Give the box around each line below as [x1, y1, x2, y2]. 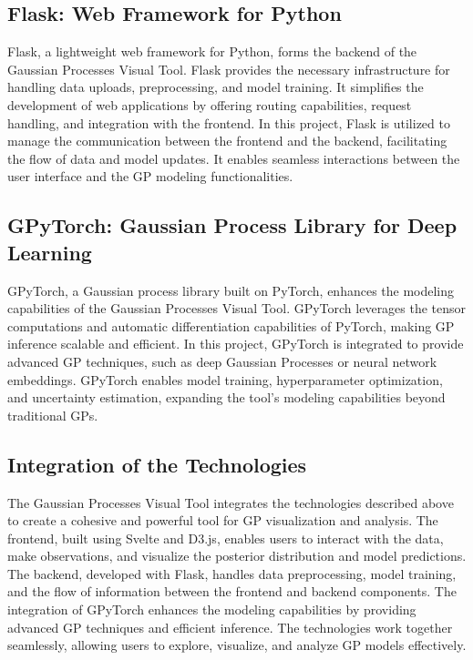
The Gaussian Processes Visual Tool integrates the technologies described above [7, 492, 454, 512]
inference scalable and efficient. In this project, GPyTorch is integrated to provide [7, 334, 464, 353]
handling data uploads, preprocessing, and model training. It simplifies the [7, 77, 424, 96]
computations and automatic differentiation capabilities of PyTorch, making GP [7, 316, 455, 335]
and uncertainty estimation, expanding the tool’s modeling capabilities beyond [7, 388, 446, 407]
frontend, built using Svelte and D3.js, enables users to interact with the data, [7, 528, 444, 547]
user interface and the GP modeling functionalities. [7, 167, 293, 186]
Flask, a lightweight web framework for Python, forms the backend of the [7, 42, 417, 61]
